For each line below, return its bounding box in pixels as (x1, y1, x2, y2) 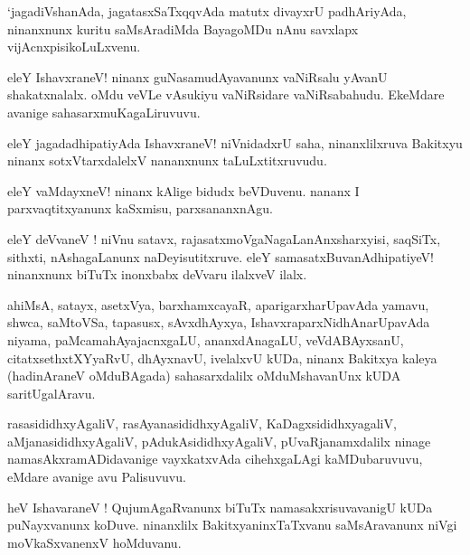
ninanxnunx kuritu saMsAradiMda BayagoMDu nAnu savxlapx (7, 19, 359, 38)
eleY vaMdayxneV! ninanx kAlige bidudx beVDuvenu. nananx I (7, 181, 360, 200)
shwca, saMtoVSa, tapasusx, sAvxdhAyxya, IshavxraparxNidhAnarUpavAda (7, 313, 430, 332)
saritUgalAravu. (7, 383, 96, 402)
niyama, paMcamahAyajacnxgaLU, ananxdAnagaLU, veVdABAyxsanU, (7, 330, 404, 349)
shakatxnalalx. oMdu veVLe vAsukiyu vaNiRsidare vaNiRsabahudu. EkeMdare (7, 85, 445, 104)
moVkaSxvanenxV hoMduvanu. (7, 532, 182, 551)
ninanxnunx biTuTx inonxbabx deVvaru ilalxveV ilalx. (7, 265, 307, 284)
